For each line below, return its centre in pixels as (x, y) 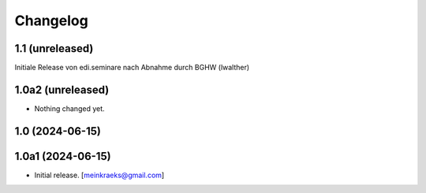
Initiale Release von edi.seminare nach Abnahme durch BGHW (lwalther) (132, 68)
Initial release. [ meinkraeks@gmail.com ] (99, 175)
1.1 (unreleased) (54, 48)
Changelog (51, 20)
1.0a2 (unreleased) (62, 89)
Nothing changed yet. (70, 108)
